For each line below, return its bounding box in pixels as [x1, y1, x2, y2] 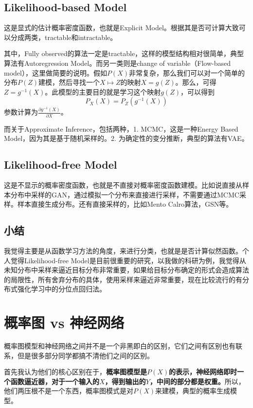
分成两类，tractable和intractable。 [10, 32, 117, 42]
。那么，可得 [175, 77, 217, 87]
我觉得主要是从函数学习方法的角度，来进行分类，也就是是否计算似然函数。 [4, 245, 242, 255]
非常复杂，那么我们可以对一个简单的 [129, 67, 245, 78]
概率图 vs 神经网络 [4, 312, 125, 332]
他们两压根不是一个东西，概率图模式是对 [4, 386, 133, 396]
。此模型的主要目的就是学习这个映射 [45, 86, 161, 97]
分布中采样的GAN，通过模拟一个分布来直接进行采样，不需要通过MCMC [10, 189, 239, 199]
